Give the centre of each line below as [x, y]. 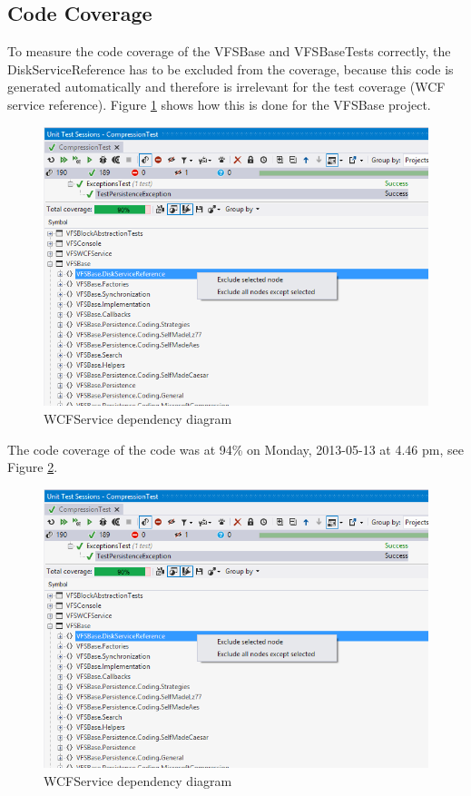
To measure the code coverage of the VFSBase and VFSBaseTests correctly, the [229, 51]
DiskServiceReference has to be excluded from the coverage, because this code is [231, 69]
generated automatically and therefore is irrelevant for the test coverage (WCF [226, 87]
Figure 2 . [33, 467]
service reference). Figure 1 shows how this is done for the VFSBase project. [219, 104]
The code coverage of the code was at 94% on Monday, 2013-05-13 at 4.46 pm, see [235, 449]
